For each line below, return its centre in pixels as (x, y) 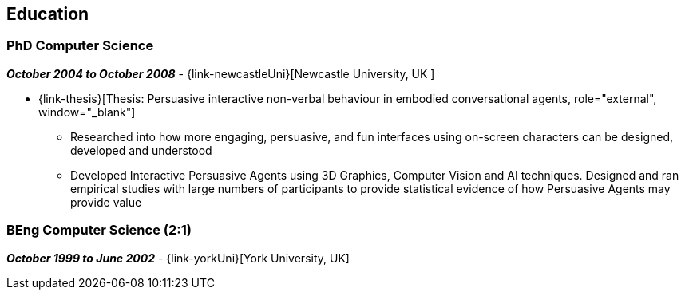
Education (48, 14)
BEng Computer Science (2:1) (99, 230)
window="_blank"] (87, 112)
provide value (106, 202)
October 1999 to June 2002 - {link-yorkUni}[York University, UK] (178, 258)
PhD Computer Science (80, 46)
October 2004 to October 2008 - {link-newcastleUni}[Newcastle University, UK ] (221, 73)
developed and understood (141, 150)
